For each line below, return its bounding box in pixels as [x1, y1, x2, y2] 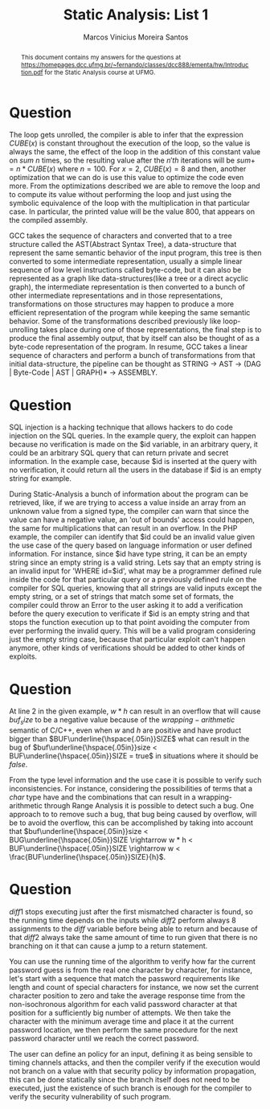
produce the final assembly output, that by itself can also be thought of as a [9, 334, 260, 343]
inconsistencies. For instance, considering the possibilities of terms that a [9, 784, 252, 794]
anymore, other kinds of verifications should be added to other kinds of [9, 643, 245, 653]
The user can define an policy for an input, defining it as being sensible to [9, 1049, 253, 1059]
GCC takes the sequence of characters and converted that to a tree [9, 231, 232, 240]
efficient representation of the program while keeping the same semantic [9, 308, 251, 318]
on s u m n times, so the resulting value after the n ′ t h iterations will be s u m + [9, 155, 256, 166]
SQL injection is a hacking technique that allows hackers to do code [9, 422, 234, 432]
